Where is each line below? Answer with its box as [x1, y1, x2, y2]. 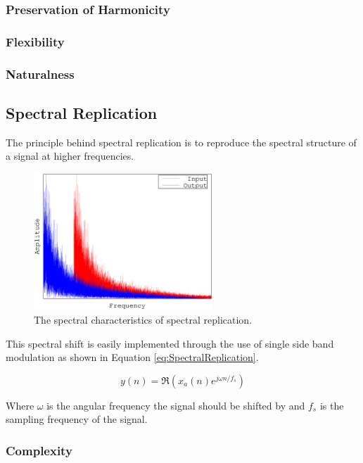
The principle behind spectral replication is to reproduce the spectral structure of [6, 134, 357, 149]
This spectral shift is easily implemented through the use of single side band [6, 336, 334, 350]
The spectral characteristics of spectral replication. [34, 312, 253, 327]
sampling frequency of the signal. [6, 412, 148, 426]
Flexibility [6, 32, 65, 50]
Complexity [6, 441, 72, 459]
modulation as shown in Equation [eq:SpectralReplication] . [6, 350, 259, 364]
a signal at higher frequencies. [6, 148, 134, 163]
